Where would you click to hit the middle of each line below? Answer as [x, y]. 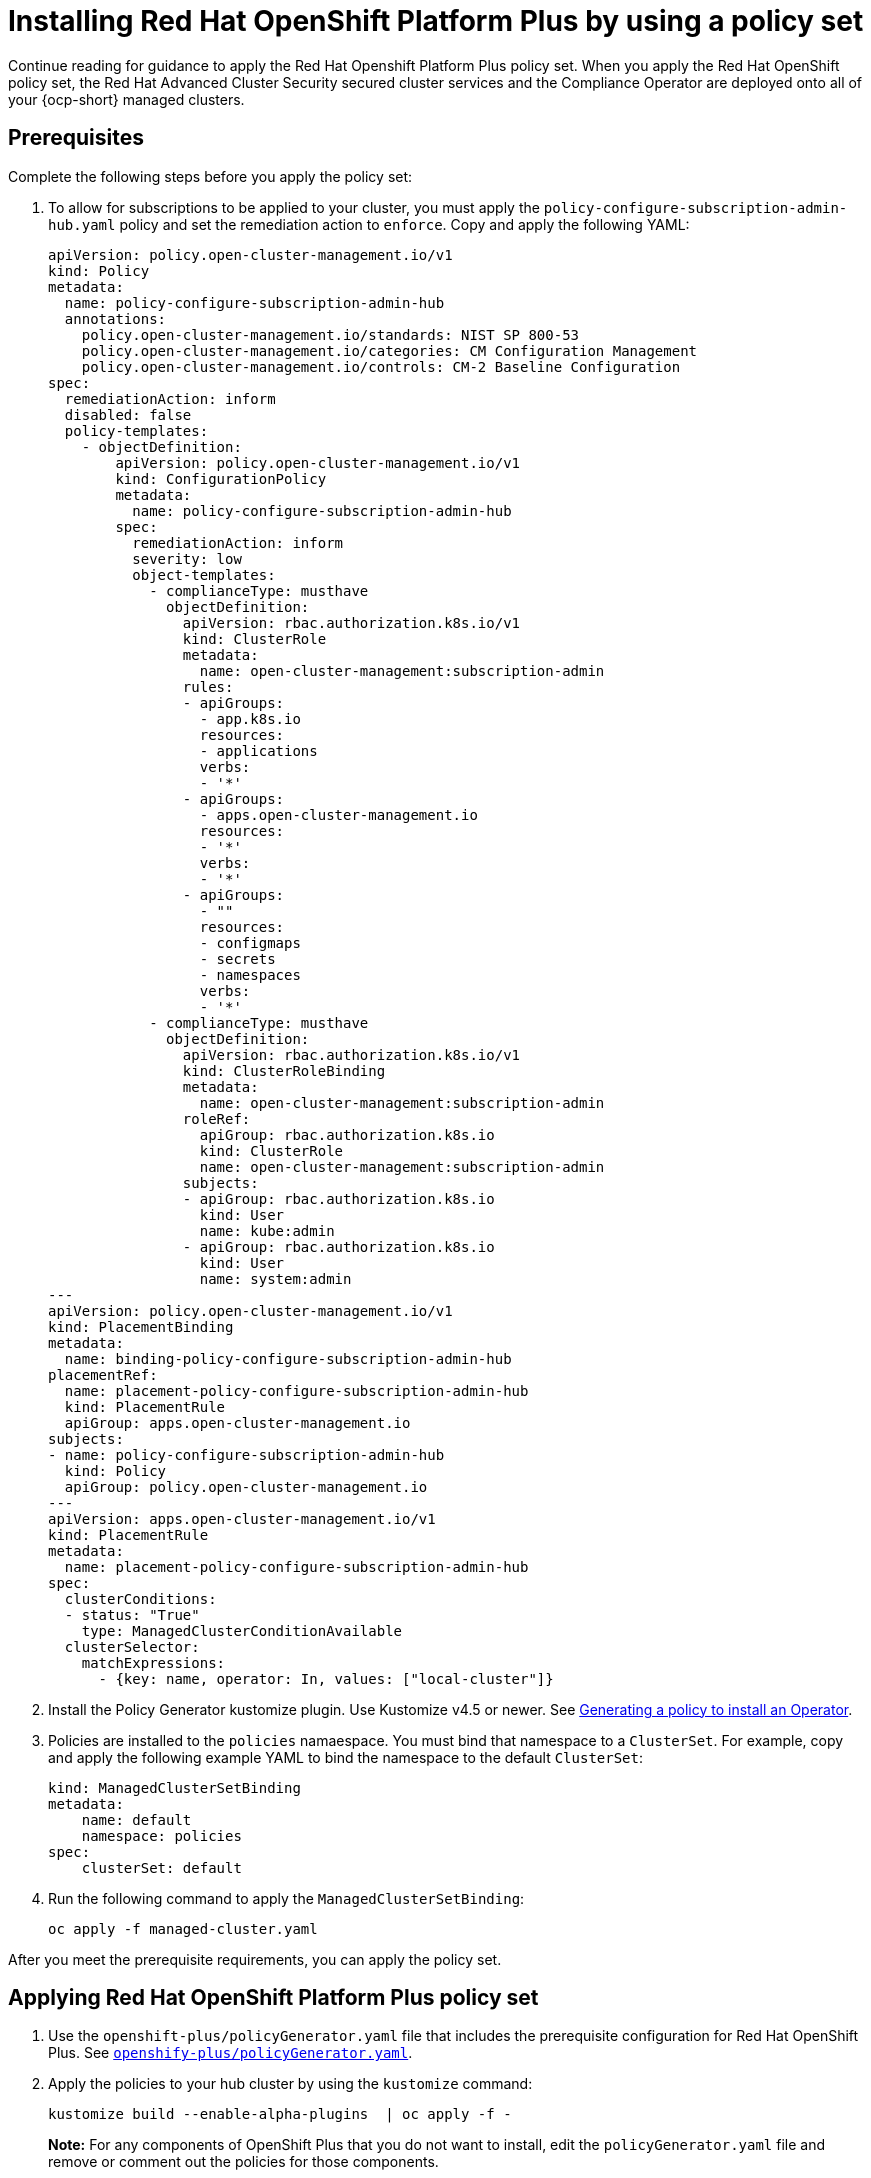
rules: [208, 686]
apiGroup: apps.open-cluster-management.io [237, 1422]
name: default [136, 1819]
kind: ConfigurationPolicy [221, 478]
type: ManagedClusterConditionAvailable [242, 1630]
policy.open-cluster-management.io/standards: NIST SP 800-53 [330, 334]
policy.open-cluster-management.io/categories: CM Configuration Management [389, 350]
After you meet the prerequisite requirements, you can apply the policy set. [255, 1959]
